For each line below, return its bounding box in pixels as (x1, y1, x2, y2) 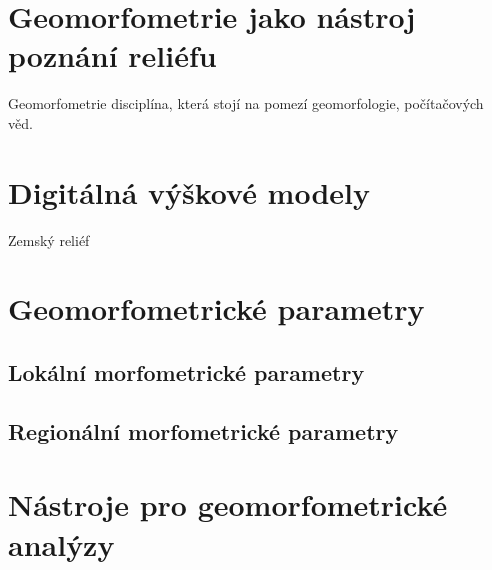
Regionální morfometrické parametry (8, 415, 399, 446)
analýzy (8, 523, 115, 564)
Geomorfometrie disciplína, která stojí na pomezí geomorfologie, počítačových (8, 93, 484, 114)
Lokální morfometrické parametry (8, 356, 365, 387)
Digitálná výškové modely (8, 171, 371, 212)
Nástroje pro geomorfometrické (8, 484, 448, 525)
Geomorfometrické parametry (8, 288, 425, 329)
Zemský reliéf (8, 229, 90, 250)
